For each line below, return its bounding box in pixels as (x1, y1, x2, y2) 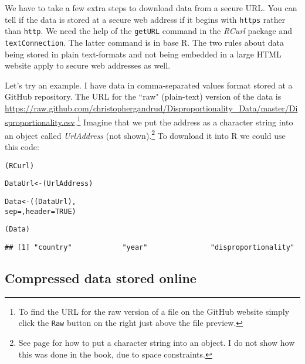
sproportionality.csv (5, 115, 75, 128)
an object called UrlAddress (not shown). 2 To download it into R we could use (5, 127, 286, 141)
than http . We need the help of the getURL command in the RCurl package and (5, 25, 293, 37)
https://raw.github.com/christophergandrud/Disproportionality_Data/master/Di (5, 101, 298, 114)
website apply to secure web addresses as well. (5, 59, 171, 72)
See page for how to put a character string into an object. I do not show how (18, 336, 295, 349)
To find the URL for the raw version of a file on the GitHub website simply (18, 305, 290, 317)
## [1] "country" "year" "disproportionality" (5, 243, 294, 251)
